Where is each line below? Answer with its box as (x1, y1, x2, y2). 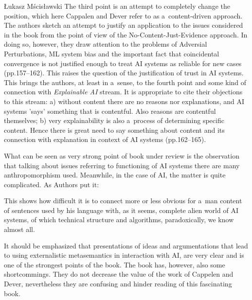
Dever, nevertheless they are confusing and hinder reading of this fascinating (4, 279, 232, 289)
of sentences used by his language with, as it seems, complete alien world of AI (4, 205, 238, 215)
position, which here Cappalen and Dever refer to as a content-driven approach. (4, 10, 243, 20)
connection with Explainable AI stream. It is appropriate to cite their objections (4, 87, 243, 97)
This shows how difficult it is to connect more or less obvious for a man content (4, 195, 242, 206)
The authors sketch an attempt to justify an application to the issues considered (4, 20, 243, 30)
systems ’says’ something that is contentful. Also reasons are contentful (4, 106, 216, 116)
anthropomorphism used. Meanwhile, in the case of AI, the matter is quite (4, 170, 226, 180)
